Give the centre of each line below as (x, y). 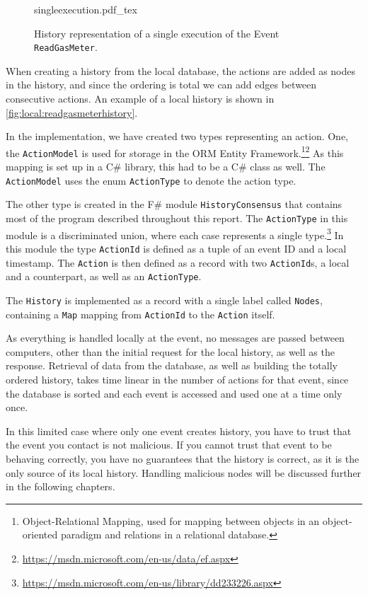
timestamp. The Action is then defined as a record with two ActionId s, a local (178, 262)
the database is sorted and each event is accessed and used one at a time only (174, 393)
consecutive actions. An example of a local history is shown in (140, 99)
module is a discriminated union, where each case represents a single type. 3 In (175, 233)
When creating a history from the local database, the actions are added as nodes (181, 70)
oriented (40, 535)
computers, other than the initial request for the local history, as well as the (170, 351)
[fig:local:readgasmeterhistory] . (72, 112)
